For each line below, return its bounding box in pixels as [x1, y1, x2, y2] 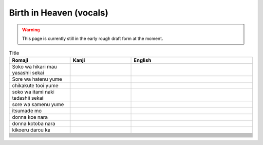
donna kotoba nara [12, 120, 56, 127]
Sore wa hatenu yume [12, 75, 62, 82]
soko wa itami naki [12, 88, 55, 95]
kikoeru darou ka [12, 127, 51, 133]
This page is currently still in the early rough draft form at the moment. [22, 36, 163, 41]
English [133, 56, 151, 63]
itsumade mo [12, 107, 42, 114]
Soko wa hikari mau [12, 63, 57, 70]
